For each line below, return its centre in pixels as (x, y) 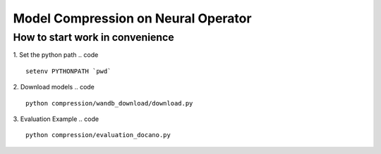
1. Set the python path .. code (56, 55)
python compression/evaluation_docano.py (98, 135)
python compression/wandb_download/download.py (109, 103)
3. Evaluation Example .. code (56, 119)
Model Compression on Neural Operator (132, 18)
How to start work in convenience (93, 37)
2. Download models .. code (54, 87)
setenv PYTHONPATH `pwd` (68, 71)
